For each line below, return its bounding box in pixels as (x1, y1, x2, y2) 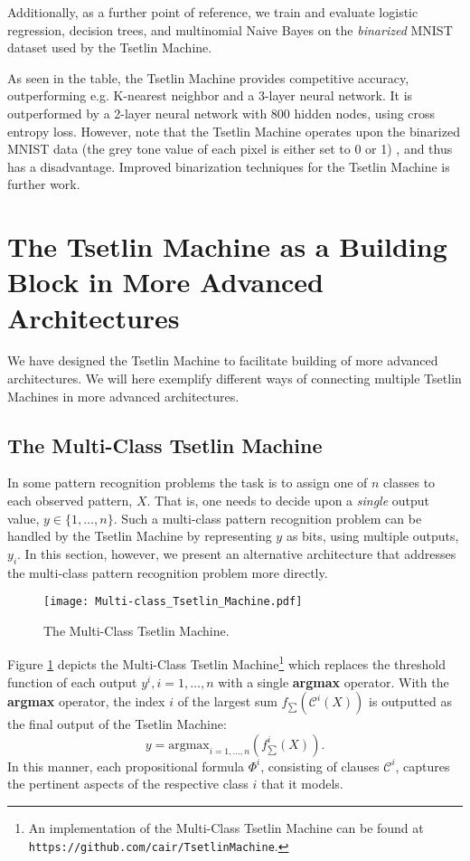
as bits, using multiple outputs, (286, 526, 459, 545)
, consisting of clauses (260, 756, 380, 775)
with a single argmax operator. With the (218, 672, 449, 691)
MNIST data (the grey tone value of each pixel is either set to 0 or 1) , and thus (7, 139, 453, 158)
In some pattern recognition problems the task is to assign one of (7, 473, 368, 492)
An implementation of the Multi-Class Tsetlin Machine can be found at (28, 818, 424, 837)
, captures (395, 756, 450, 775)
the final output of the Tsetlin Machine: (7, 714, 227, 733)
